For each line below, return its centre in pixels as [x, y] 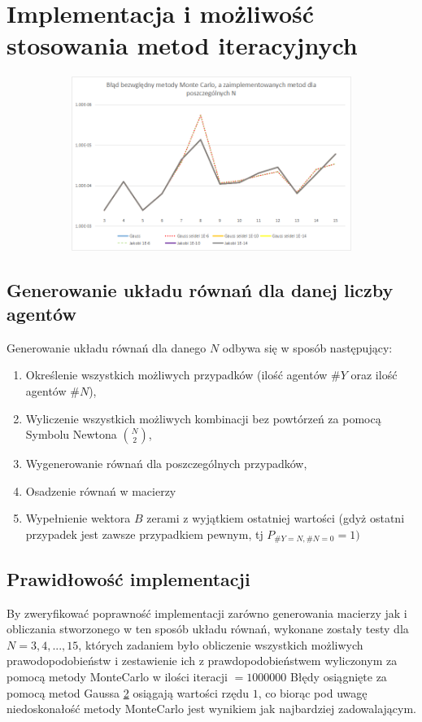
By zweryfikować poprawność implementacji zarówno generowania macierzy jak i [207, 613]
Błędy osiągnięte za [338, 676]
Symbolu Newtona [71, 434]
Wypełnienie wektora [78, 518]
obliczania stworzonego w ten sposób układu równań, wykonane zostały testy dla [208, 629]
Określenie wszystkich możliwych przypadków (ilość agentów [176, 375]
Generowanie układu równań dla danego [107, 347]
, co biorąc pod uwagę [313, 692]
